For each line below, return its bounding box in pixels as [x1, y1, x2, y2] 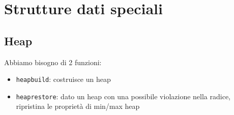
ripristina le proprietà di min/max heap [16, 101, 140, 111]
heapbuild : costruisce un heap [16, 74, 111, 84]
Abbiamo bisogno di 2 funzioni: [4, 56, 102, 67]
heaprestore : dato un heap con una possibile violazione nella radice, [16, 91, 230, 101]
